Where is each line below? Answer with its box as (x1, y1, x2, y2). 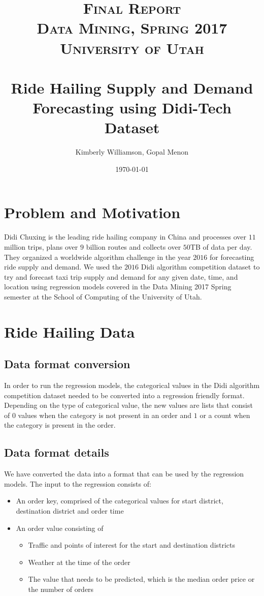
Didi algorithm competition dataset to (141, 261, 260, 272)
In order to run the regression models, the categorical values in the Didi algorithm (4, 380, 260, 391)
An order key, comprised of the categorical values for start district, (16, 495, 223, 506)
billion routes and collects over (86, 241, 181, 252)
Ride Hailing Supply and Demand (11, 77, 253, 98)
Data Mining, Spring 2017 (37, 17, 227, 38)
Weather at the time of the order (28, 556, 130, 567)
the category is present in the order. (4, 420, 116, 430)
